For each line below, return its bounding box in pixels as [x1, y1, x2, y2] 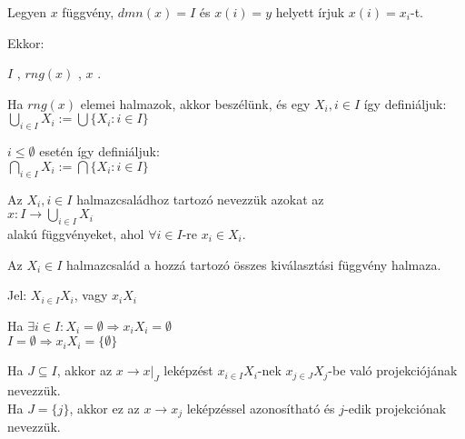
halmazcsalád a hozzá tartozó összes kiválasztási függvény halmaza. [66, 254, 441, 274]
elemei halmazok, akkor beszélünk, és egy [80, 94, 311, 113]
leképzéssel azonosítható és [186, 398, 335, 417]
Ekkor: [7, 33, 45, 52]
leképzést [163, 361, 213, 380]
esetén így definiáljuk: [39, 142, 160, 161]
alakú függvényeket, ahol [7, 224, 144, 243]
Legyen [7, 3, 46, 21]
